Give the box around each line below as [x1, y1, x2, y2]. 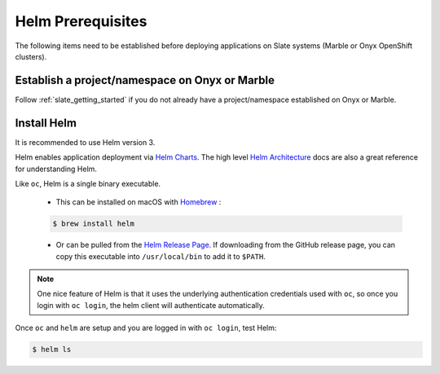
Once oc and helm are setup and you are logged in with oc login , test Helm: [15, 323, 277, 333]
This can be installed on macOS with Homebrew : [55, 197, 222, 207]
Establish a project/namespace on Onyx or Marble [15, 73, 275, 87]
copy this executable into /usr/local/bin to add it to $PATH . [55, 251, 266, 261]
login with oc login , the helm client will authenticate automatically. [37, 300, 265, 310]
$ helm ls [32, 345, 72, 354]
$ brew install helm [52, 219, 134, 228]
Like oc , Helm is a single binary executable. [15, 178, 161, 188]
